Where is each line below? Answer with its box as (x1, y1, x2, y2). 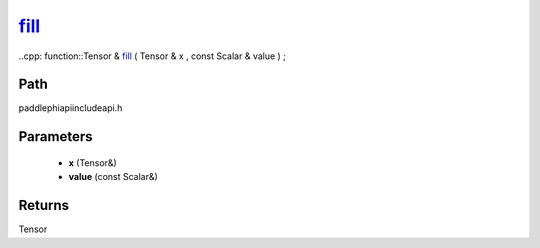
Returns (18, 197, 70, 214)
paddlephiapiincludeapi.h (18, 102, 123, 114)
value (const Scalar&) (68, 171, 159, 183)
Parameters (18, 128, 93, 145)
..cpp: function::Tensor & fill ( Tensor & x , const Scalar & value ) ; (18, 50, 287, 62)
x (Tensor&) (68, 156, 117, 169)
